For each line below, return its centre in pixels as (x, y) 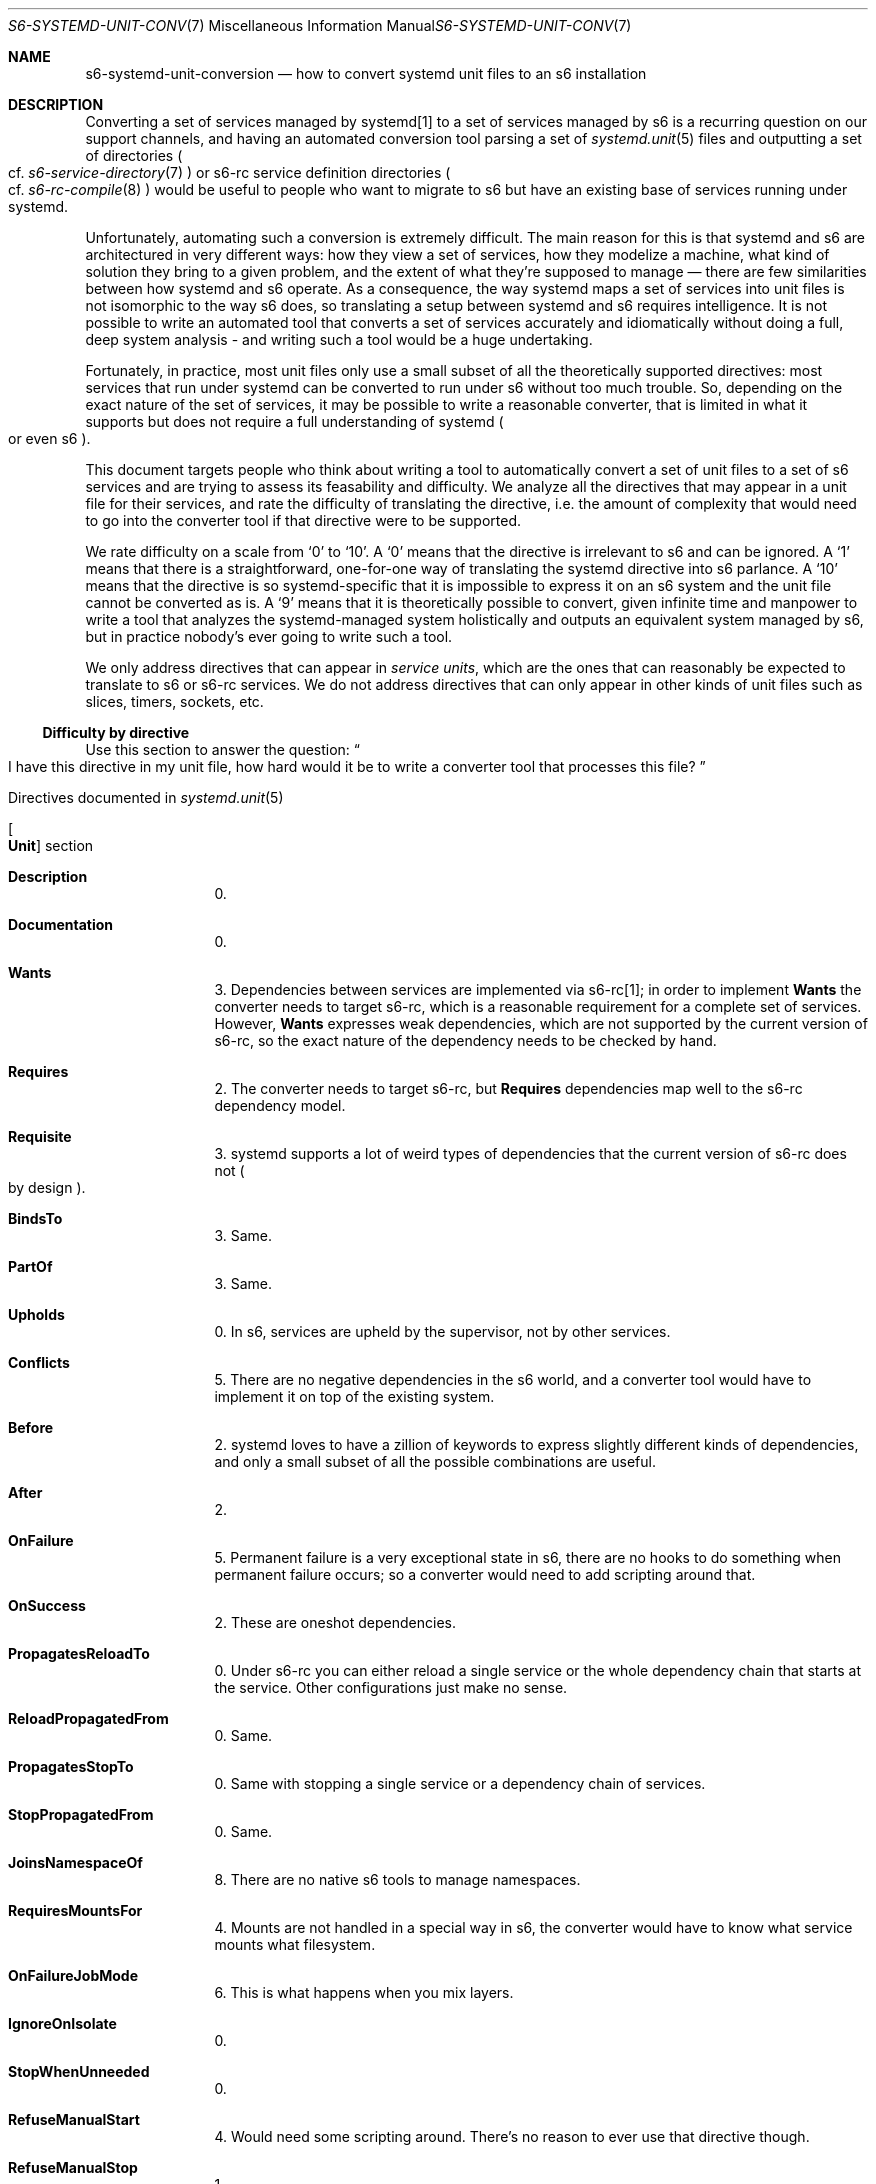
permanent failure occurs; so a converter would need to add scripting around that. (485, 1574)
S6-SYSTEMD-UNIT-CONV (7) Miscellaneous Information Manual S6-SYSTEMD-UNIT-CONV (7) (320, 25)
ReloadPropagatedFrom (88, 1718)
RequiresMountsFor (75, 1910)
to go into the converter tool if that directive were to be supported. (303, 520)
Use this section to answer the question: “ (223, 749)
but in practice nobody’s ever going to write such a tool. (269, 636)
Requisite (40, 1136)
